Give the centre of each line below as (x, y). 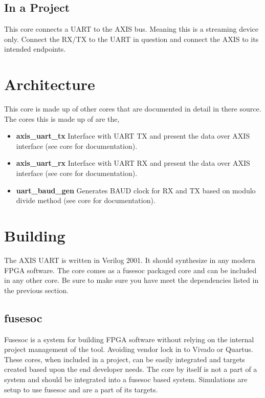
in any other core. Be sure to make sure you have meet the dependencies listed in (131, 280)
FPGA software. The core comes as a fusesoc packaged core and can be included (130, 270)
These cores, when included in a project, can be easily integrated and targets (125, 359)
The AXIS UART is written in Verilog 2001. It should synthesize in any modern (130, 260)
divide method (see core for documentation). (86, 200)
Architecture (50, 84)
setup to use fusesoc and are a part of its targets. (81, 389)
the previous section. (36, 290)
